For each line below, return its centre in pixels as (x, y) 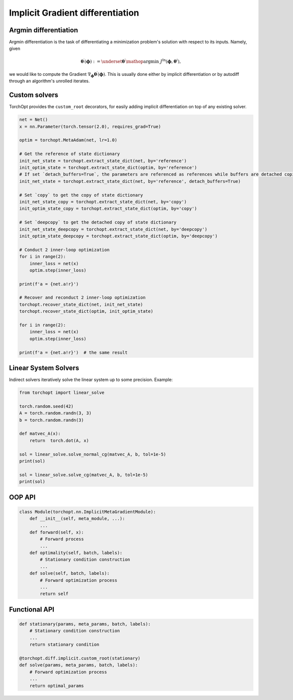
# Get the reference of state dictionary (70, 154)
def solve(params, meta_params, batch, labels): (79, 665)
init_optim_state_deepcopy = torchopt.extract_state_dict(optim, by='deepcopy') (118, 236)
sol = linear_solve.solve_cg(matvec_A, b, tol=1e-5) (84, 475)
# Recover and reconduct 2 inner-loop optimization (83, 298)
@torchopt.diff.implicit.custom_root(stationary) (80, 658)
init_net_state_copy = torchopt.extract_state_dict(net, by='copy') (103, 202)
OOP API (22, 497)
